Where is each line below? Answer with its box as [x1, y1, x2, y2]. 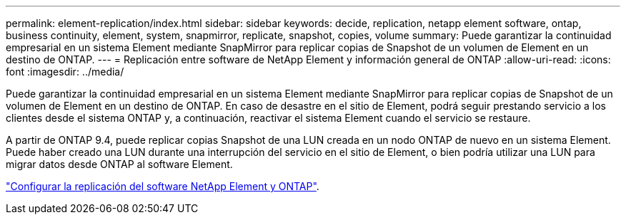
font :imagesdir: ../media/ [6, 66, 124, 78]
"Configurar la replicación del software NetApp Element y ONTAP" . [6, 180, 319, 192]
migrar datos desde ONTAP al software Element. [6, 158, 233, 170]
